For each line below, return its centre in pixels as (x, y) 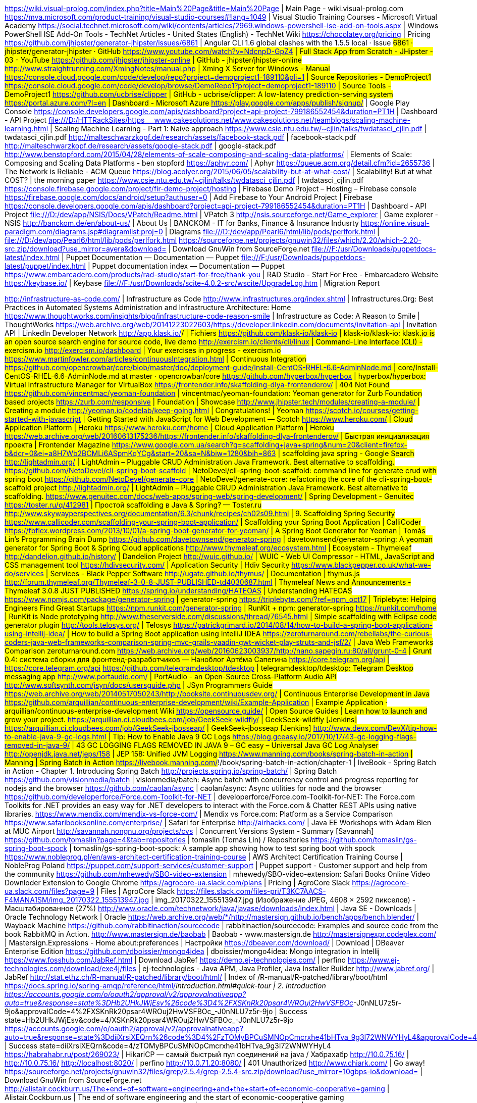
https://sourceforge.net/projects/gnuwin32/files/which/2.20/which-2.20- (300, 240)
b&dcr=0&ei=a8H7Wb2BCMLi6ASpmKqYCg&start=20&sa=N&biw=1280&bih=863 (140, 453)
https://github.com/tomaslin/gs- (364, 840)
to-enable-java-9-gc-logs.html (56, 737)
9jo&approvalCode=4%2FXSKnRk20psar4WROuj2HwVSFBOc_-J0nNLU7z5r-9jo (139, 1011)
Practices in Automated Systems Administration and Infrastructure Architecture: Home (148, 307)
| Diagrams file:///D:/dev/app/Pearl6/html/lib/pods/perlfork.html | (272, 232)
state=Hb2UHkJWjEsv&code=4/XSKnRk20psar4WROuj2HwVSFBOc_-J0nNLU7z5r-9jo (149, 1020)
